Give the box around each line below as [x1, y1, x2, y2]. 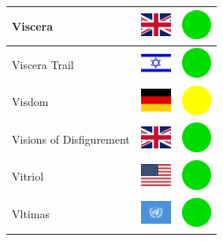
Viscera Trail [12, 56, 74, 72]
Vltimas [12, 206, 50, 222]
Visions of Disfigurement [12, 130, 130, 147]
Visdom [12, 93, 49, 110]
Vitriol [12, 168, 44, 184]
